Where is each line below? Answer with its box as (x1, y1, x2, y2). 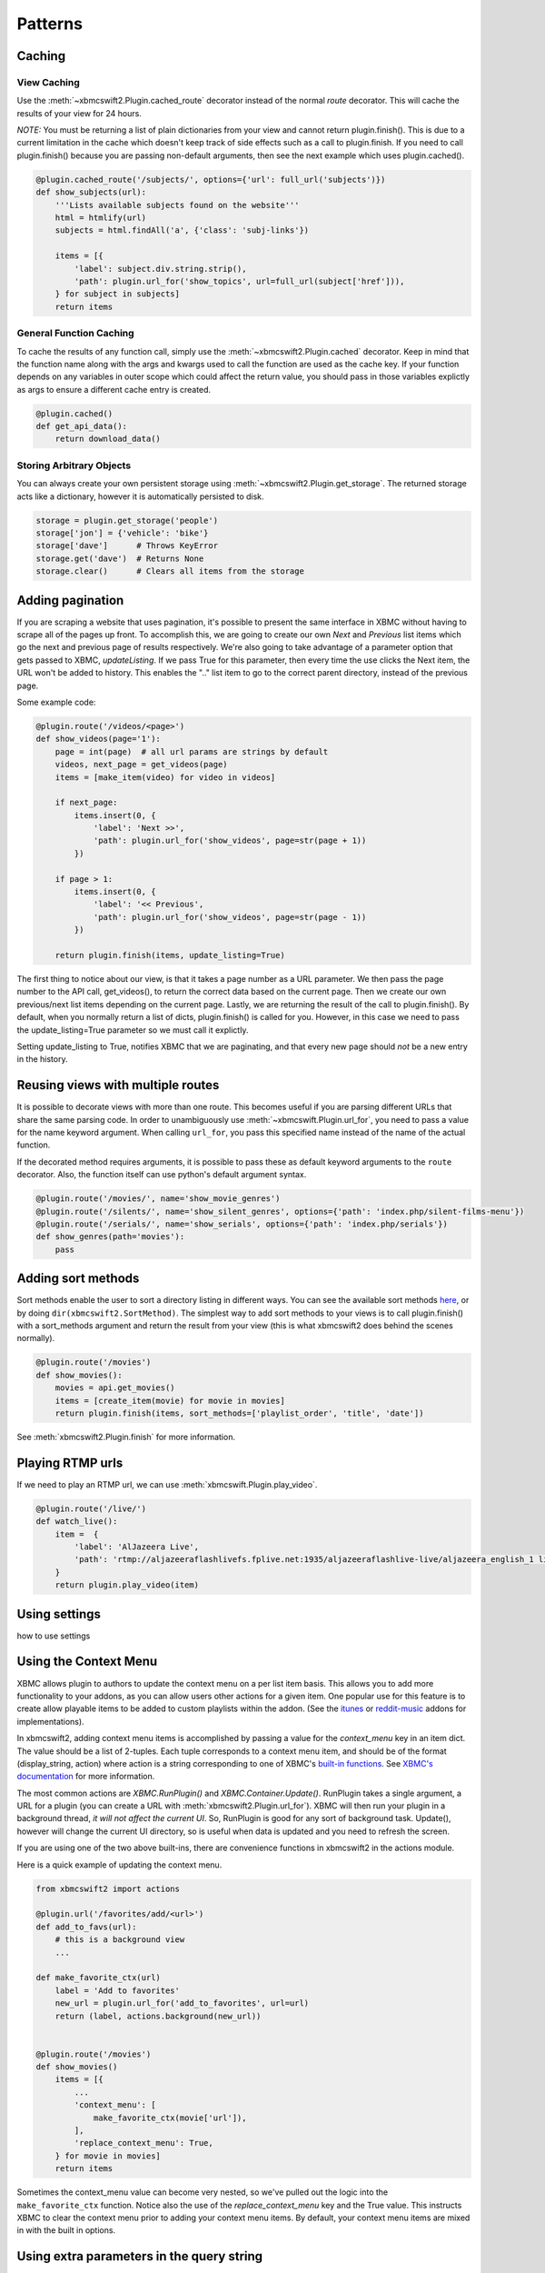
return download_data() (54, 434, 161, 445)
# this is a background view (54, 1935, 185, 1945)
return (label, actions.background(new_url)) (54, 2010, 262, 2021)
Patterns (16, 14, 84, 34)
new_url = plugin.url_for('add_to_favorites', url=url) (54, 1998, 310, 2008)
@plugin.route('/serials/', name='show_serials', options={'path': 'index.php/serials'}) (35, 1218, 449, 1229)
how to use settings (16, 1630, 91, 1641)
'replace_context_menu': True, (74, 2138, 213, 2148)
